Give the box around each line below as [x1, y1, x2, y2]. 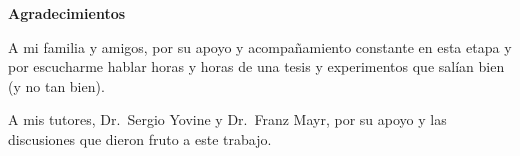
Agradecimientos [8, 3, 126, 23]
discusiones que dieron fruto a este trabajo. [8, 128, 272, 149]
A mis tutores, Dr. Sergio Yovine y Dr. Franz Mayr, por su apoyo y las [8, 109, 447, 130]
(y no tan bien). [8, 75, 105, 96]
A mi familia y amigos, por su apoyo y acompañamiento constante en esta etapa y [8, 36, 512, 57]
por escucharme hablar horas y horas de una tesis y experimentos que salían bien [8, 56, 505, 77]
